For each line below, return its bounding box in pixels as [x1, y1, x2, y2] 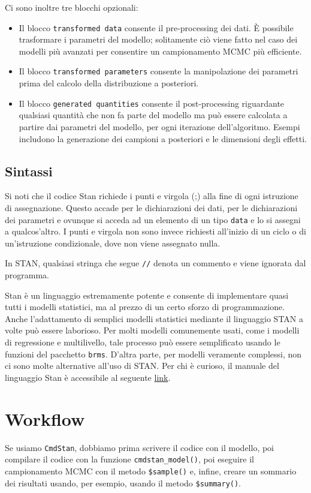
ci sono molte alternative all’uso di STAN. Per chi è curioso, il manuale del [5, 359, 279, 372]
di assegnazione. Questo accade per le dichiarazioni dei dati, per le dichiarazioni [5, 201, 298, 214]
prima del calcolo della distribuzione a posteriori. [19, 77, 199, 89]
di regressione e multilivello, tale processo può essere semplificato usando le [5, 335, 280, 348]
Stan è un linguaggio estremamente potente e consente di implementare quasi [5, 288, 289, 301]
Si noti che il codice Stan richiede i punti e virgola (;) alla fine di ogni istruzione [5, 190, 298, 202]
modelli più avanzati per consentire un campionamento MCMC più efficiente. [19, 44, 302, 57]
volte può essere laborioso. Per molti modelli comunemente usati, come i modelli [5, 324, 300, 336]
